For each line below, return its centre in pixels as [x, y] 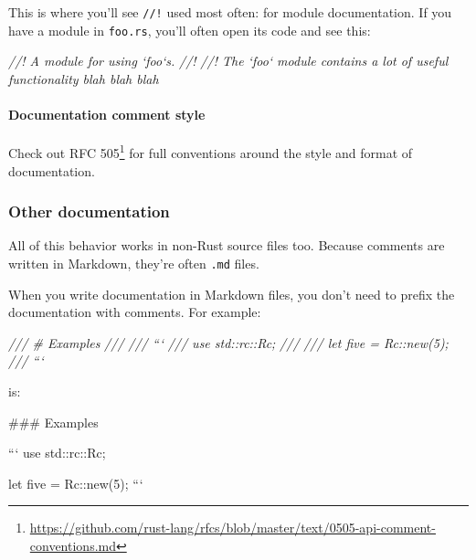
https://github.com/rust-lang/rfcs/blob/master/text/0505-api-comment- [233, 528]
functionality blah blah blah [84, 78]
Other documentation [89, 211]
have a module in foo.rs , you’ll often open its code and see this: [190, 30]
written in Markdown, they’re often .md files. [134, 263]
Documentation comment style [107, 115]
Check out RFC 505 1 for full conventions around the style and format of [211, 151]
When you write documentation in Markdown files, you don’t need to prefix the [232, 294]
